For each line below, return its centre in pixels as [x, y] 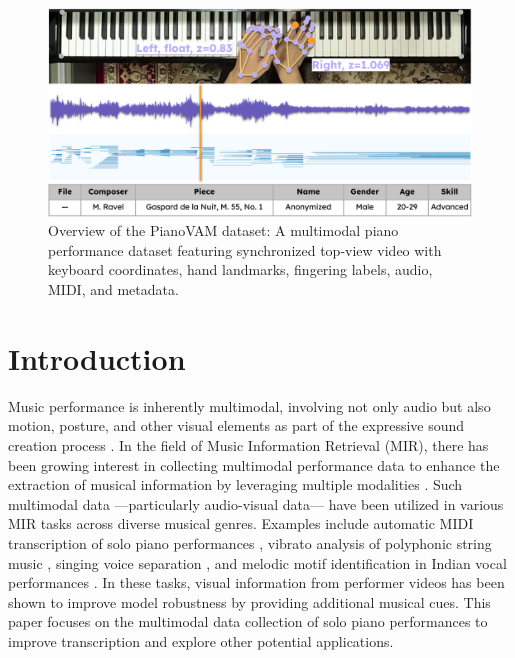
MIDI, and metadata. [113, 289]
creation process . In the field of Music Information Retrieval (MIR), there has [248, 444]
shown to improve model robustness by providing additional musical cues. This [249, 601]
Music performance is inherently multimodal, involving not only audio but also [249, 405]
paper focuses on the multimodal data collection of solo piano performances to [248, 621]
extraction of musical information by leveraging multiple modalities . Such [235, 484]
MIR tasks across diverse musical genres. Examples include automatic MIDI [241, 523]
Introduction [97, 357]
